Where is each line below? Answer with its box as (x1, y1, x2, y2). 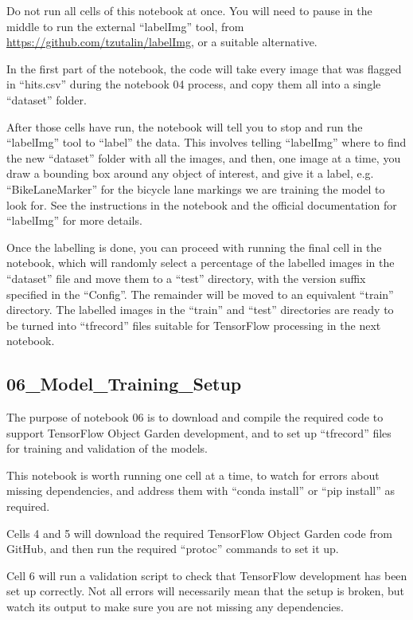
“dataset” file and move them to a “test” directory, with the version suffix (6, 269, 366, 286)
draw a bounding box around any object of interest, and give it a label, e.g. (6, 165, 374, 182)
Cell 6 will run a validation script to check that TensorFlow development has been (6, 567, 407, 583)
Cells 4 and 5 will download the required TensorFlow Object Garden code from (6, 524, 392, 541)
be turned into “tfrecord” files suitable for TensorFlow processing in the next (6, 316, 381, 333)
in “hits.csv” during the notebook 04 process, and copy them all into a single (6, 76, 381, 92)
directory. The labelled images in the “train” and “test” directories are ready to (6, 301, 394, 318)
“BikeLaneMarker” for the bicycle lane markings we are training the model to (6, 180, 385, 197)
